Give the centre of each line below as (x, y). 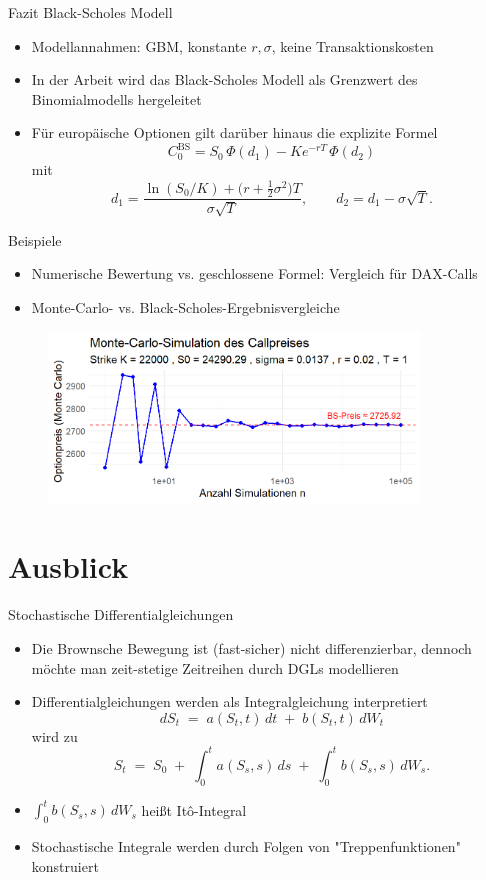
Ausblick (68, 566)
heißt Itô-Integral (194, 809)
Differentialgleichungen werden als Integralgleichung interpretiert (229, 701)
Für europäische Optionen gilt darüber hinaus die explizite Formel (234, 132)
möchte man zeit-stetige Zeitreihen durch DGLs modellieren (215, 667)
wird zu (54, 735)
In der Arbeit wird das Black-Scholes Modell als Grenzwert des (224, 79)
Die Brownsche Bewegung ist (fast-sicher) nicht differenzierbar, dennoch (251, 647)
